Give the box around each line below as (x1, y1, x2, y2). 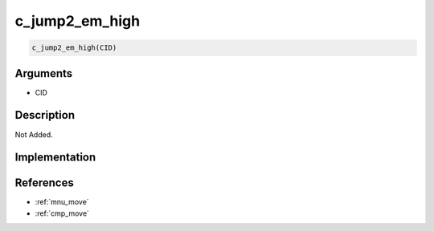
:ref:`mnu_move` (35, 197, 89, 207)
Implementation (14, 151, 96, 164)
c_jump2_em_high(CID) (31, 43, 117, 52)
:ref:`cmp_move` (35, 209, 90, 218)
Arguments (14, 67, 73, 80)
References (14, 176, 74, 190)
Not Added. (14, 129, 54, 140)
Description (14, 108, 76, 122)
